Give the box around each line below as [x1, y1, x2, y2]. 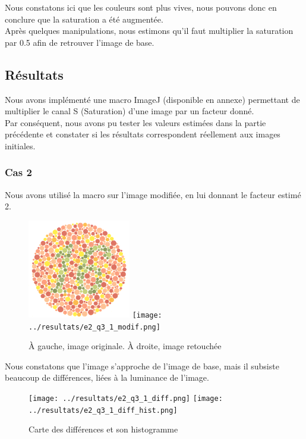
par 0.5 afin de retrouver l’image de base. [5, 36, 154, 48]
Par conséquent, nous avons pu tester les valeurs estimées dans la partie [5, 116, 266, 128]
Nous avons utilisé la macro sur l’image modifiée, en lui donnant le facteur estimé [5, 188, 301, 200]
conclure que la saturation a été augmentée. [5, 12, 163, 25]
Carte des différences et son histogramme [29, 423, 178, 435]
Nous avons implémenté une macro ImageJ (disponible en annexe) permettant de [5, 93, 300, 105]
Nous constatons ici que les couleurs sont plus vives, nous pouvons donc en [5, 1, 277, 13]
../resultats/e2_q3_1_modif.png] [29, 322, 160, 331]
